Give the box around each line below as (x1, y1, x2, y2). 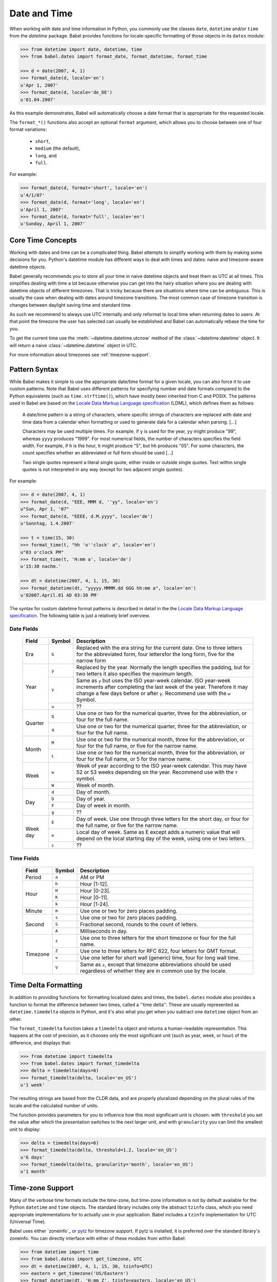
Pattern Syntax (9, 365, 58, 374)
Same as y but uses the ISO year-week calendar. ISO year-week (76, 677, 231, 684)
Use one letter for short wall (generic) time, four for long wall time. (80, 954, 240, 961)
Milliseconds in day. (80, 927, 128, 934)
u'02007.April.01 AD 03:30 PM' (20, 592, 100, 598)
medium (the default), (35, 145, 81, 151)
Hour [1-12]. (80, 880, 109, 887)
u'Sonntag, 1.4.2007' (20, 520, 75, 527)
